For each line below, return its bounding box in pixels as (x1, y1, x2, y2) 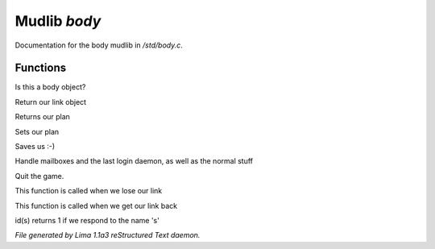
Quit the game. (14, 171, 64, 181)
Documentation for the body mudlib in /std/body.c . (14, 40, 183, 50)
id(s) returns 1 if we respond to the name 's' (14, 215, 160, 225)
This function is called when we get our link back (14, 201, 177, 210)
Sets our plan (14, 127, 60, 136)
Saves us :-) (14, 142, 56, 151)
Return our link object (14, 97, 87, 106)
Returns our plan (14, 112, 70, 122)
